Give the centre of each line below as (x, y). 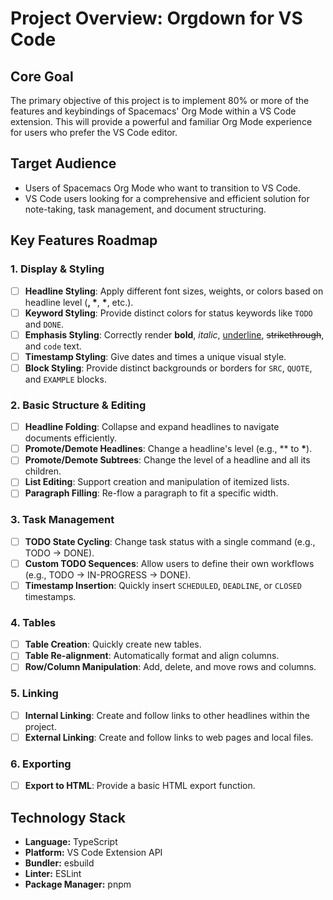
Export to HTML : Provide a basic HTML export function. (140, 786)
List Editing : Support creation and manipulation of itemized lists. (157, 482)
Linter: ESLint (53, 873)
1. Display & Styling (57, 269)
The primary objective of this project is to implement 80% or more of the (160, 100)
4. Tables (33, 622)
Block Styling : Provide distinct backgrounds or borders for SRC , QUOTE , (168, 368)
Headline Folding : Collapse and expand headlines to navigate (152, 427)
